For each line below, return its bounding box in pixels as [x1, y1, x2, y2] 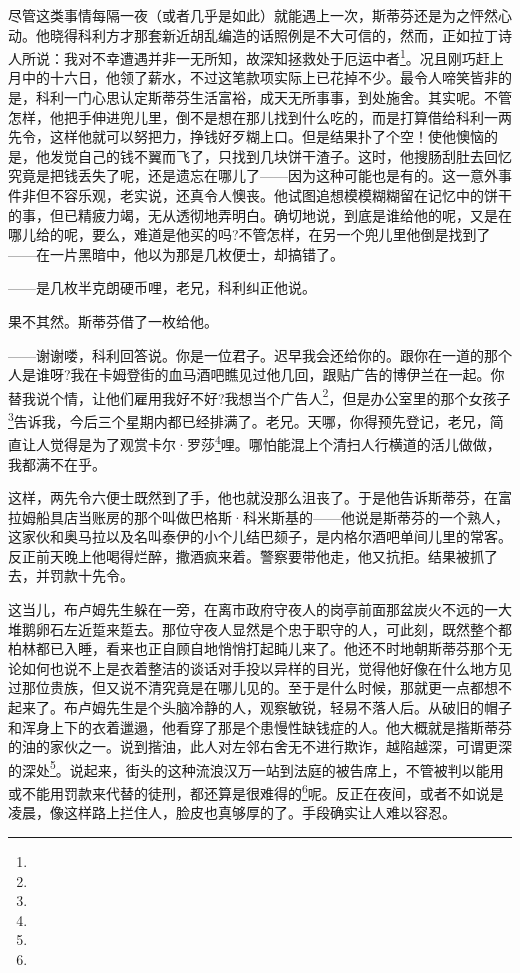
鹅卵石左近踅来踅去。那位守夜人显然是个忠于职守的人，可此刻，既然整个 [21, 618, 498, 639]
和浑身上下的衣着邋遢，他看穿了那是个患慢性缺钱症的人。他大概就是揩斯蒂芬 [8, 716, 512, 737]
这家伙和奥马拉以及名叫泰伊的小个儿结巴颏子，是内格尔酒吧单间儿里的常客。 [8, 526, 512, 547]
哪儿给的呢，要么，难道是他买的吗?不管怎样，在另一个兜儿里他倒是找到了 [8, 224, 491, 245]
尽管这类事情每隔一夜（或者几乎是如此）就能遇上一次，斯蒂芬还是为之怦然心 [8, 5, 512, 25]
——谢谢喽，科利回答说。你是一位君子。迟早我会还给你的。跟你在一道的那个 [8, 344, 512, 365]
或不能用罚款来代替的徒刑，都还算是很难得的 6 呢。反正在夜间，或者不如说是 [8, 780, 504, 803]
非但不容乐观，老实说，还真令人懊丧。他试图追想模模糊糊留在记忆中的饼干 [21, 185, 512, 205]
